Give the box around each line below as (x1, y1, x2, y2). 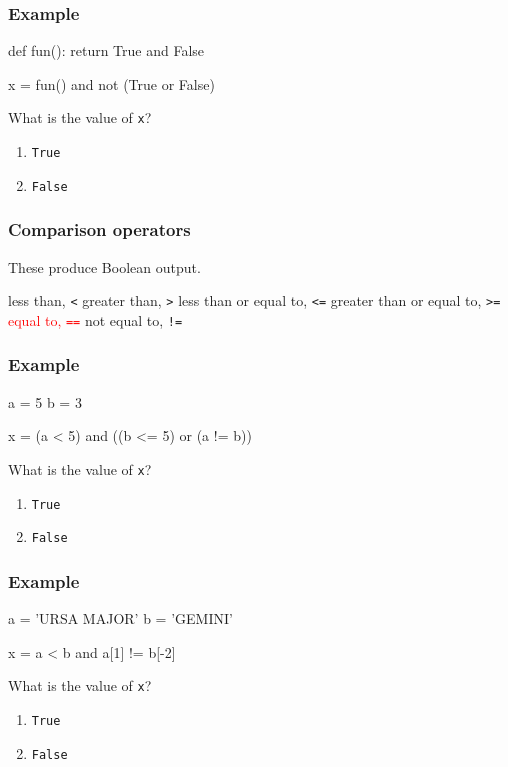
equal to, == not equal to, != (8, 309, 183, 330)
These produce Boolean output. (8, 256, 201, 277)
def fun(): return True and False (8, 40, 205, 61)
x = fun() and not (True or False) (8, 73, 215, 94)
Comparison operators (8, 217, 191, 242)
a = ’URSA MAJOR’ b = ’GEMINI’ (8, 608, 233, 629)
